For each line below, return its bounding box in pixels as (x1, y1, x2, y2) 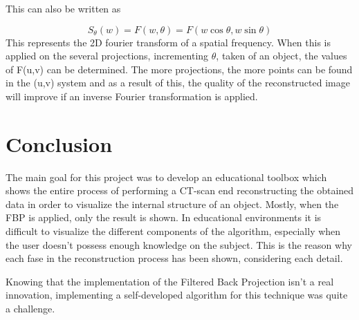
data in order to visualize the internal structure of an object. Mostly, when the (6, 196, 339, 211)
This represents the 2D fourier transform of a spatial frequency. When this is (6, 35, 331, 49)
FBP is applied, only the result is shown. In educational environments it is (6, 210, 322, 225)
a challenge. (6, 301, 55, 316)
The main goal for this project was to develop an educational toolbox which (6, 169, 327, 184)
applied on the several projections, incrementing (6, 48, 209, 63)
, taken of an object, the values (216, 48, 347, 63)
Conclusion (6, 129, 113, 158)
